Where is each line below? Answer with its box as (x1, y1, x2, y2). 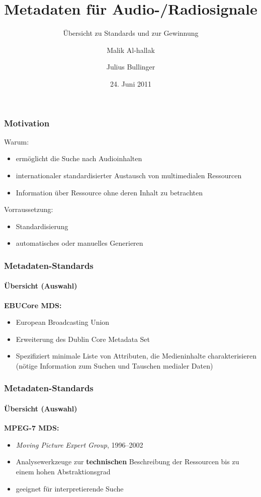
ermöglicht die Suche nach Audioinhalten (16, 153, 142, 164)
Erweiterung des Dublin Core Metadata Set (16, 333, 150, 344)
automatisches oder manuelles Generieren (16, 238, 143, 248)
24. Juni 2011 (110, 78, 151, 89)
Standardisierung (16, 221, 68, 231)
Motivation (4, 116, 50, 129)
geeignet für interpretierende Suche (16, 483, 124, 493)
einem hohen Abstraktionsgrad (16, 466, 111, 476)
